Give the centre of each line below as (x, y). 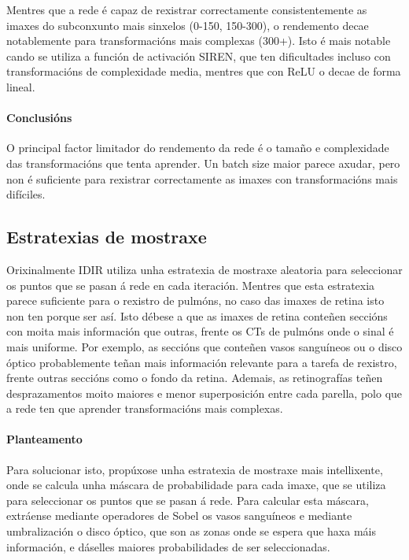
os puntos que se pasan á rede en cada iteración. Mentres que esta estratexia (191, 285)
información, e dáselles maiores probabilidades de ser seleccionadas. (168, 546)
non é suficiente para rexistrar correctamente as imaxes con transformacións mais (202, 178)
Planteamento (44, 439)
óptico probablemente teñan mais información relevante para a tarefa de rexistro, (202, 362)
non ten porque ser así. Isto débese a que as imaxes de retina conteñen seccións (197, 315)
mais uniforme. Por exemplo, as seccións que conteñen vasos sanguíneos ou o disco (204, 346)
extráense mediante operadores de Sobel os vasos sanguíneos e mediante (179, 515)
